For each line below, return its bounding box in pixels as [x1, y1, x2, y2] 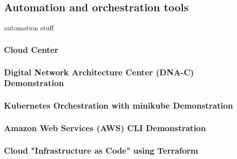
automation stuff [4, 23, 54, 33]
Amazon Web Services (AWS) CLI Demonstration [4, 122, 206, 134]
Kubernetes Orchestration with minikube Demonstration [4, 99, 233, 112]
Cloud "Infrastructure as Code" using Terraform [4, 144, 198, 157]
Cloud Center [4, 43, 59, 55]
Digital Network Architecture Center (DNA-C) [4, 66, 194, 78]
